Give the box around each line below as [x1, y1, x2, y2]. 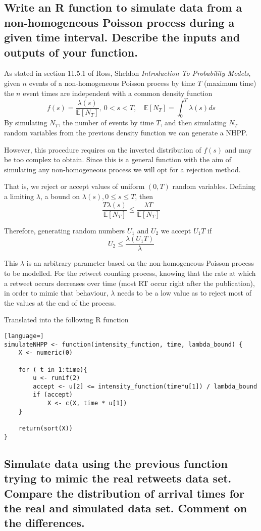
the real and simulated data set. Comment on [4, 500, 247, 515]
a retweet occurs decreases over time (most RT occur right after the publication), [4, 277, 255, 288]
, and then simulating [160, 117, 227, 128]
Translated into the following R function [4, 314, 129, 325]
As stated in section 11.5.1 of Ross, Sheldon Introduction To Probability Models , [4, 68, 251, 78]
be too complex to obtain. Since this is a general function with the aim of [4, 154, 232, 165]
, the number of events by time [58, 117, 154, 128]
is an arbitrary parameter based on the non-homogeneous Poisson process [26, 258, 254, 268]
